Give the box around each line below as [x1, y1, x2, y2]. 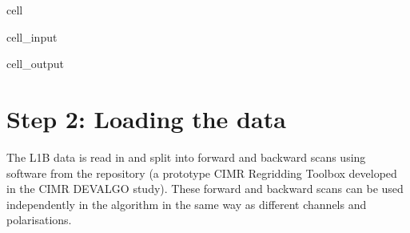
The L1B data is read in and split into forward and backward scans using [6, 148, 366, 165]
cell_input [6, 28, 58, 45]
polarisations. [6, 211, 72, 228]
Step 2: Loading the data [6, 102, 286, 135]
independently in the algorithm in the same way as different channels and [6, 195, 367, 212]
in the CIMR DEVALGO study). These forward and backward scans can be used [6, 180, 404, 197]
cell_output [6, 55, 64, 72]
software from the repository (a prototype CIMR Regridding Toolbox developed [6, 164, 397, 181]
